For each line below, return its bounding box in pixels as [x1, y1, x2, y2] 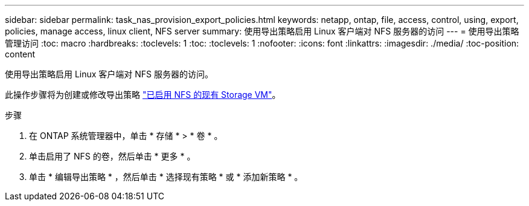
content [5, 49, 36, 59]
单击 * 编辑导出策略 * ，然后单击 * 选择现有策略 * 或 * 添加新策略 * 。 [29, 172, 303, 182]
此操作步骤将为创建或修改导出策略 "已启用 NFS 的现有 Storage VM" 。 [5, 89, 281, 100]
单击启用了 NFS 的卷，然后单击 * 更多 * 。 [29, 151, 196, 161]
